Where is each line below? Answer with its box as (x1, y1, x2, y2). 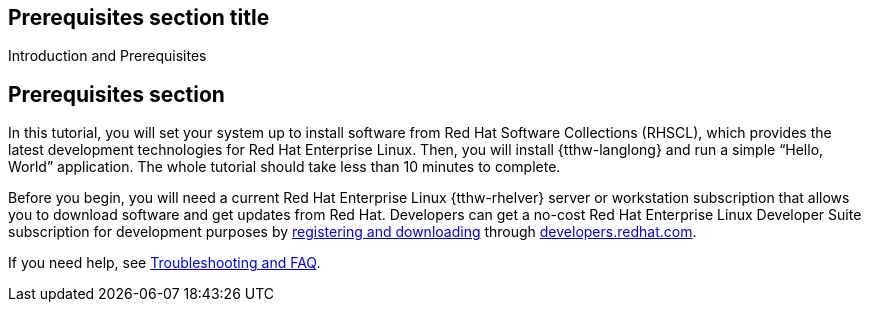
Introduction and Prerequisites (8, 47, 207, 65)
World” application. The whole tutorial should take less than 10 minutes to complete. (8, 158, 561, 176)
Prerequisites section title (8, 5, 270, 30)
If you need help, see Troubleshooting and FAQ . (8, 254, 321, 272)
